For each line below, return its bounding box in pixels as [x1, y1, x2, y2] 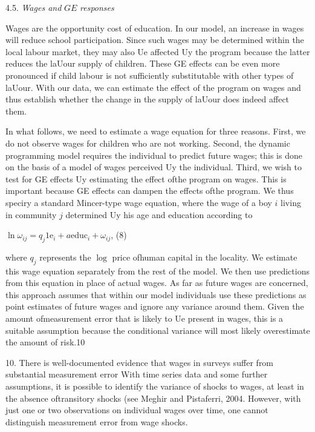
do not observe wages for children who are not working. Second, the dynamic [5, 136, 290, 149]
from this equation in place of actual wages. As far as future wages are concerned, [5, 276, 308, 289]
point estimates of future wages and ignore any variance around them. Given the [5, 300, 304, 313]
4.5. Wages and [5, 1, 62, 13]
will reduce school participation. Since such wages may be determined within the [5, 33, 304, 46]
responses [80, 1, 114, 13]
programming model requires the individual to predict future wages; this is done [5, 148, 302, 161]
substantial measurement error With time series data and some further [5, 368, 268, 380]
